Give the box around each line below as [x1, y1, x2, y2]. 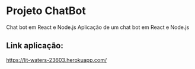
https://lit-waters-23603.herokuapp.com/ [6, 56, 107, 63]
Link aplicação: [6, 41, 64, 51]
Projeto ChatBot [6, 4, 86, 18]
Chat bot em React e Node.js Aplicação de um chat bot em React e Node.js [6, 24, 190, 31]
